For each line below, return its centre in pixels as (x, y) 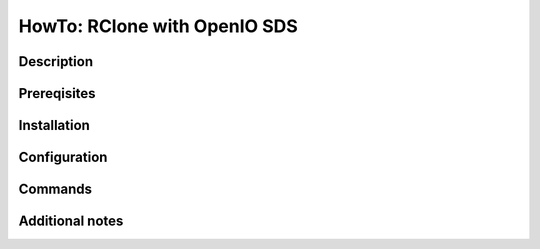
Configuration (63, 157)
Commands (55, 189)
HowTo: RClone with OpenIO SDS (158, 26)
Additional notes (71, 221)
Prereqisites (57, 93)
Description (56, 61)
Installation (54, 125)
